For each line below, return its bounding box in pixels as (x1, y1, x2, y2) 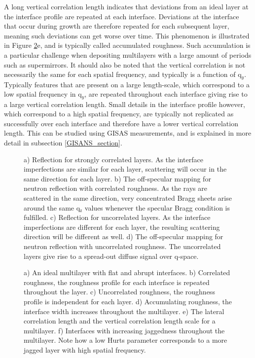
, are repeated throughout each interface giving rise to (84, 89, 248, 99)
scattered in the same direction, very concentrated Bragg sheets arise (24, 193, 232, 203)
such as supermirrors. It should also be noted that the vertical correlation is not (4, 59, 246, 70)
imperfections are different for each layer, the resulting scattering (24, 221, 220, 232)
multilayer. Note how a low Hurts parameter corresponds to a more (24, 335, 227, 345)
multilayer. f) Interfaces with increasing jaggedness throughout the (24, 325, 225, 335)
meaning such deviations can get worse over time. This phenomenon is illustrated (4, 30, 250, 40)
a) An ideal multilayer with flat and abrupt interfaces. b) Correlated (24, 267, 230, 278)
